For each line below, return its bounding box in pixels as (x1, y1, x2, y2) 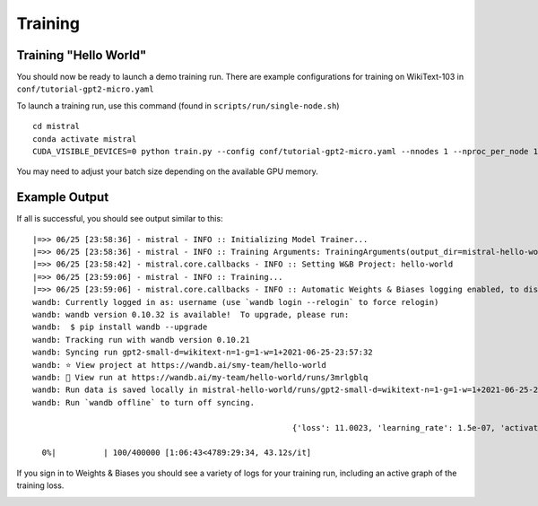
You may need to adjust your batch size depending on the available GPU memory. (16, 166, 318, 177)
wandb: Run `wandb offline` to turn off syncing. (32, 397, 256, 407)
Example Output (16, 189, 109, 205)
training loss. (16, 480, 65, 491)
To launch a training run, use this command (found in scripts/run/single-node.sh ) (16, 100, 340, 111)
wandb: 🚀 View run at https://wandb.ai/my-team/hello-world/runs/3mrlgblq (32, 372, 369, 382)
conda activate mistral (32, 134, 137, 144)
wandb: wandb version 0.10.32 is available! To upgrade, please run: (32, 310, 350, 320)
